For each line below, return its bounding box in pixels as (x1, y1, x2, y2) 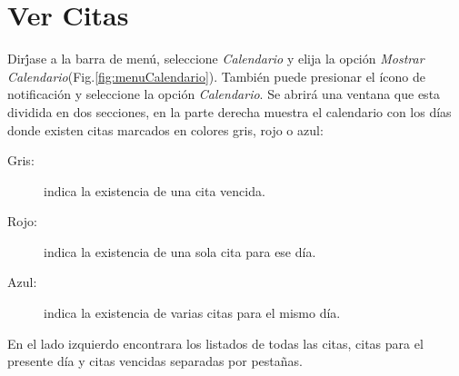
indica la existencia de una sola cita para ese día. (44, 242, 316, 261)
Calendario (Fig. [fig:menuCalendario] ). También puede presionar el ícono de (7, 66, 425, 85)
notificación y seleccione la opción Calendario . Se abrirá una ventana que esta (7, 84, 441, 104)
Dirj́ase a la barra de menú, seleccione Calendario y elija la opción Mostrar (7, 49, 424, 68)
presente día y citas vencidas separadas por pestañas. (7, 351, 303, 371)
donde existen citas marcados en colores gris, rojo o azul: (7, 120, 324, 139)
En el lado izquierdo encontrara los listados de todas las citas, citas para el (7, 333, 424, 352)
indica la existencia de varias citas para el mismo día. (44, 303, 341, 322)
